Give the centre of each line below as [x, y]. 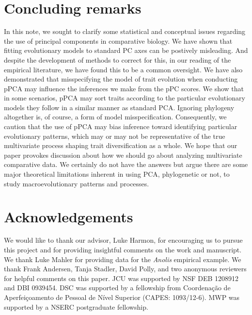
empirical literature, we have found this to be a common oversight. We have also [123, 69]
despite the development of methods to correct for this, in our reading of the [118, 59]
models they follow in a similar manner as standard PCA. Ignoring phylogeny [119, 107]
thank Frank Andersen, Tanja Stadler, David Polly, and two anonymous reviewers [125, 269]
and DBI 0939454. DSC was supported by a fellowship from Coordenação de [117, 288]
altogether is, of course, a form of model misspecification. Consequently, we [115, 117]
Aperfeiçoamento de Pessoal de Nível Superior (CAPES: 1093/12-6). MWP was [122, 297]
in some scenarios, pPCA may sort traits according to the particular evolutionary [125, 98]
